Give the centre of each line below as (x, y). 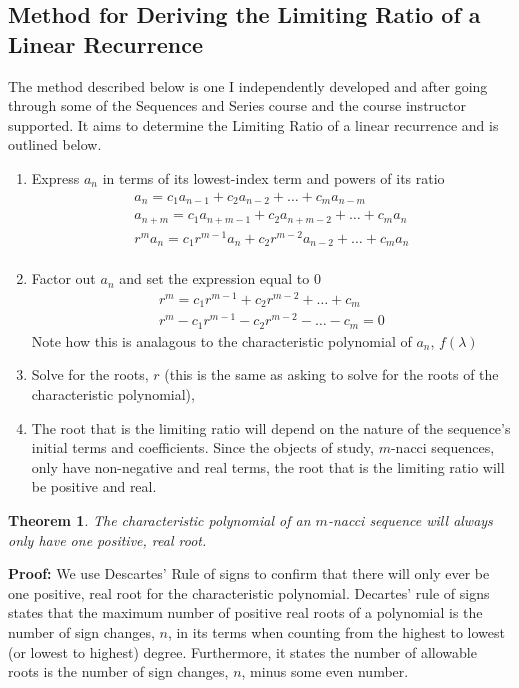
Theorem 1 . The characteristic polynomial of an (159, 520)
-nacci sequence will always (410, 520)
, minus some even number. (325, 671)
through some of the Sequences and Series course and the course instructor (237, 105)
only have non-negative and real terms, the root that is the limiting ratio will (268, 466)
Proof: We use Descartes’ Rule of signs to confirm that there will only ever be (249, 573)
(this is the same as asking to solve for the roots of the (331, 374)
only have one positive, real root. (107, 539)
